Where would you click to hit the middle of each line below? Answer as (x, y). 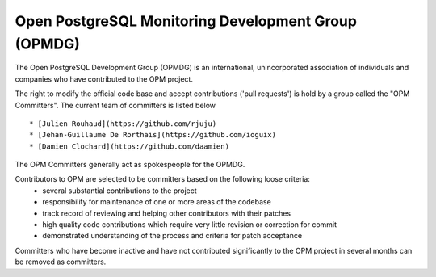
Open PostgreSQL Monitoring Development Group (186, 21)
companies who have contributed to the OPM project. (104, 79)
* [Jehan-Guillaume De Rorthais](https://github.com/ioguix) (153, 135)
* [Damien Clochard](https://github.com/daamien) (130, 146)
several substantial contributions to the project (119, 191)
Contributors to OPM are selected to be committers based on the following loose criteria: (163, 179)
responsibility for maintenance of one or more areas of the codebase (157, 202)
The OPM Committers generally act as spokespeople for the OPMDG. (130, 165)
